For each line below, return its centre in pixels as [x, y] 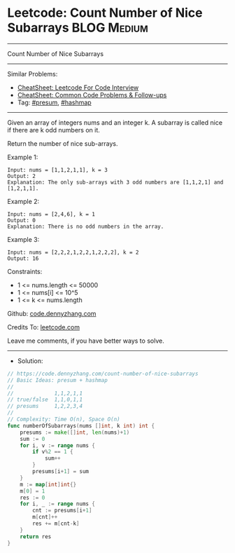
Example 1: [23, 157]
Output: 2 [22, 176]
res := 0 [33, 498]
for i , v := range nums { [58, 445]
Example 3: [23, 239]
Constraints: [25, 271]
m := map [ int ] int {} [48, 484]
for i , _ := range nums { [58, 504]
